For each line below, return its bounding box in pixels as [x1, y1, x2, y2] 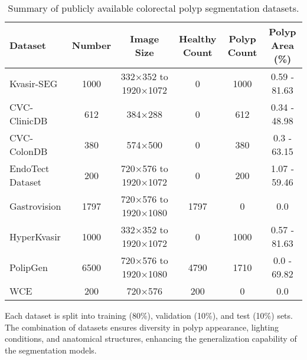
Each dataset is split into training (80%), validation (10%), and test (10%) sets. [5, 309, 293, 321]
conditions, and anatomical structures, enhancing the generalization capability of [5, 332, 297, 345]
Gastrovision [9, 199, 61, 213]
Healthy [179, 31, 217, 45]
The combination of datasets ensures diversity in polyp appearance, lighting [5, 321, 279, 333]
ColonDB [9, 144, 48, 158]
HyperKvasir [9, 229, 61, 243]
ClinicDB [9, 114, 48, 127]
